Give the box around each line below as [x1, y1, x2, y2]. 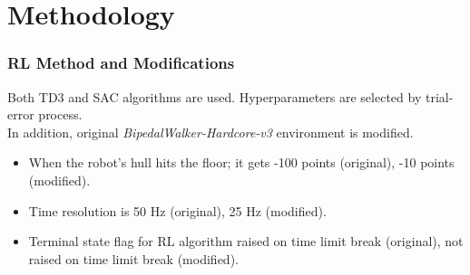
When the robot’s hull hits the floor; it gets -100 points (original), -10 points [28, 153, 455, 172]
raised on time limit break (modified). [28, 249, 239, 268]
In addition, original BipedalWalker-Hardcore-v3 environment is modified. [7, 122, 414, 141]
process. [38, 105, 83, 124]
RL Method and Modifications [7, 52, 235, 74]
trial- [425, 87, 454, 106]
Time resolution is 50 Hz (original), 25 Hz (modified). [28, 201, 327, 220]
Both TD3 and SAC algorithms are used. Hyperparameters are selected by [7, 87, 422, 106]
